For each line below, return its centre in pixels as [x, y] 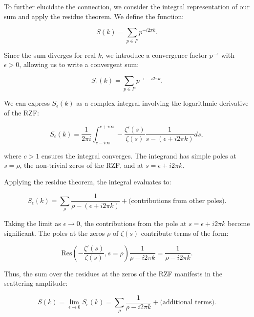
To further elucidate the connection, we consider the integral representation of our [127, 6]
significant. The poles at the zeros [54, 233]
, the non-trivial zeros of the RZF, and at [82, 165]
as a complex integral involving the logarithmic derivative [162, 103]
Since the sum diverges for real [50, 55]
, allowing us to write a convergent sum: [79, 64]
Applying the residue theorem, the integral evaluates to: [88, 181]
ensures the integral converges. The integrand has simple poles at [139, 155]
